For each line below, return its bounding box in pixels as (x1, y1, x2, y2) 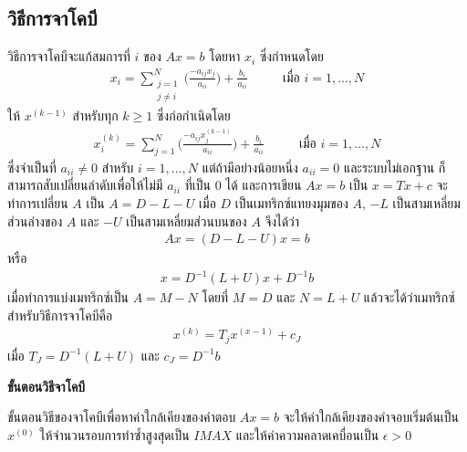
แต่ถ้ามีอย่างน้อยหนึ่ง (202, 157, 298, 176)
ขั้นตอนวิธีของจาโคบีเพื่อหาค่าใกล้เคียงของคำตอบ (7, 407, 236, 426)
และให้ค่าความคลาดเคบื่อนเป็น (235, 425, 379, 444)
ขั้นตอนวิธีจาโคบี (7, 376, 86, 395)
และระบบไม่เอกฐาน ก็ (343, 157, 446, 176)
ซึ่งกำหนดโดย (259, 47, 324, 66)
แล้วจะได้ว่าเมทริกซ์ (363, 288, 455, 307)
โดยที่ (202, 288, 229, 307)
